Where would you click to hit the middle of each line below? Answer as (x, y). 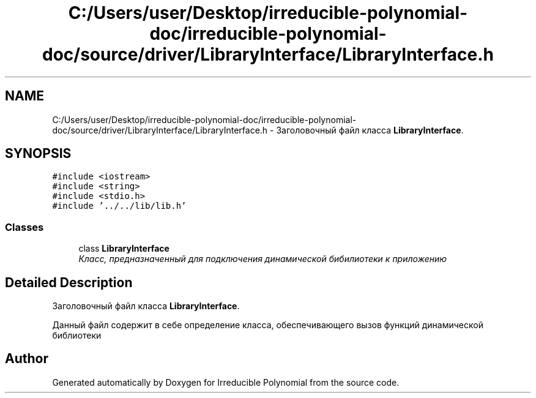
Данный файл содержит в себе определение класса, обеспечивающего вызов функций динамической (268, 325)
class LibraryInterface (124, 249)
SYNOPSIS (38, 154)
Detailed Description (69, 282)
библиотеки (77, 336)
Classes (24, 227)
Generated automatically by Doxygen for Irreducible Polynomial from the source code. (226, 382)
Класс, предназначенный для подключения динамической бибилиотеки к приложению (263, 259)
